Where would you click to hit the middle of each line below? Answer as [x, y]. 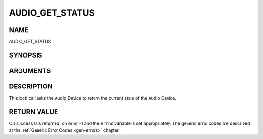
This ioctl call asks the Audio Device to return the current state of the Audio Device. [93, 98]
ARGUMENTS [30, 71]
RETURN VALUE [34, 112]
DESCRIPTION [31, 86]
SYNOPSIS [26, 55]
